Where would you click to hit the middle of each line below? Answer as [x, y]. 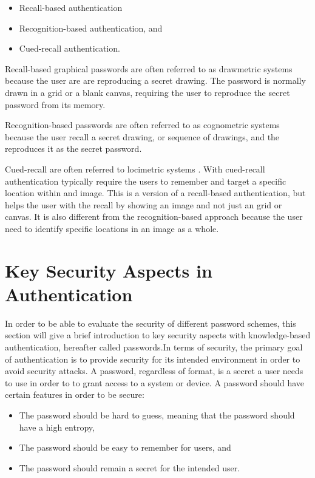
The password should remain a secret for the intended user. [130, 467]
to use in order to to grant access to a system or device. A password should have [155, 382]
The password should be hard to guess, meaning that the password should [157, 415]
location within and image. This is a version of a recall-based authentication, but [155, 193]
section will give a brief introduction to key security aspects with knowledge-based [158, 335]
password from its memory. [55, 104]
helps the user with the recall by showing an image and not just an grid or [144, 204]
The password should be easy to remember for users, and [125, 447]
